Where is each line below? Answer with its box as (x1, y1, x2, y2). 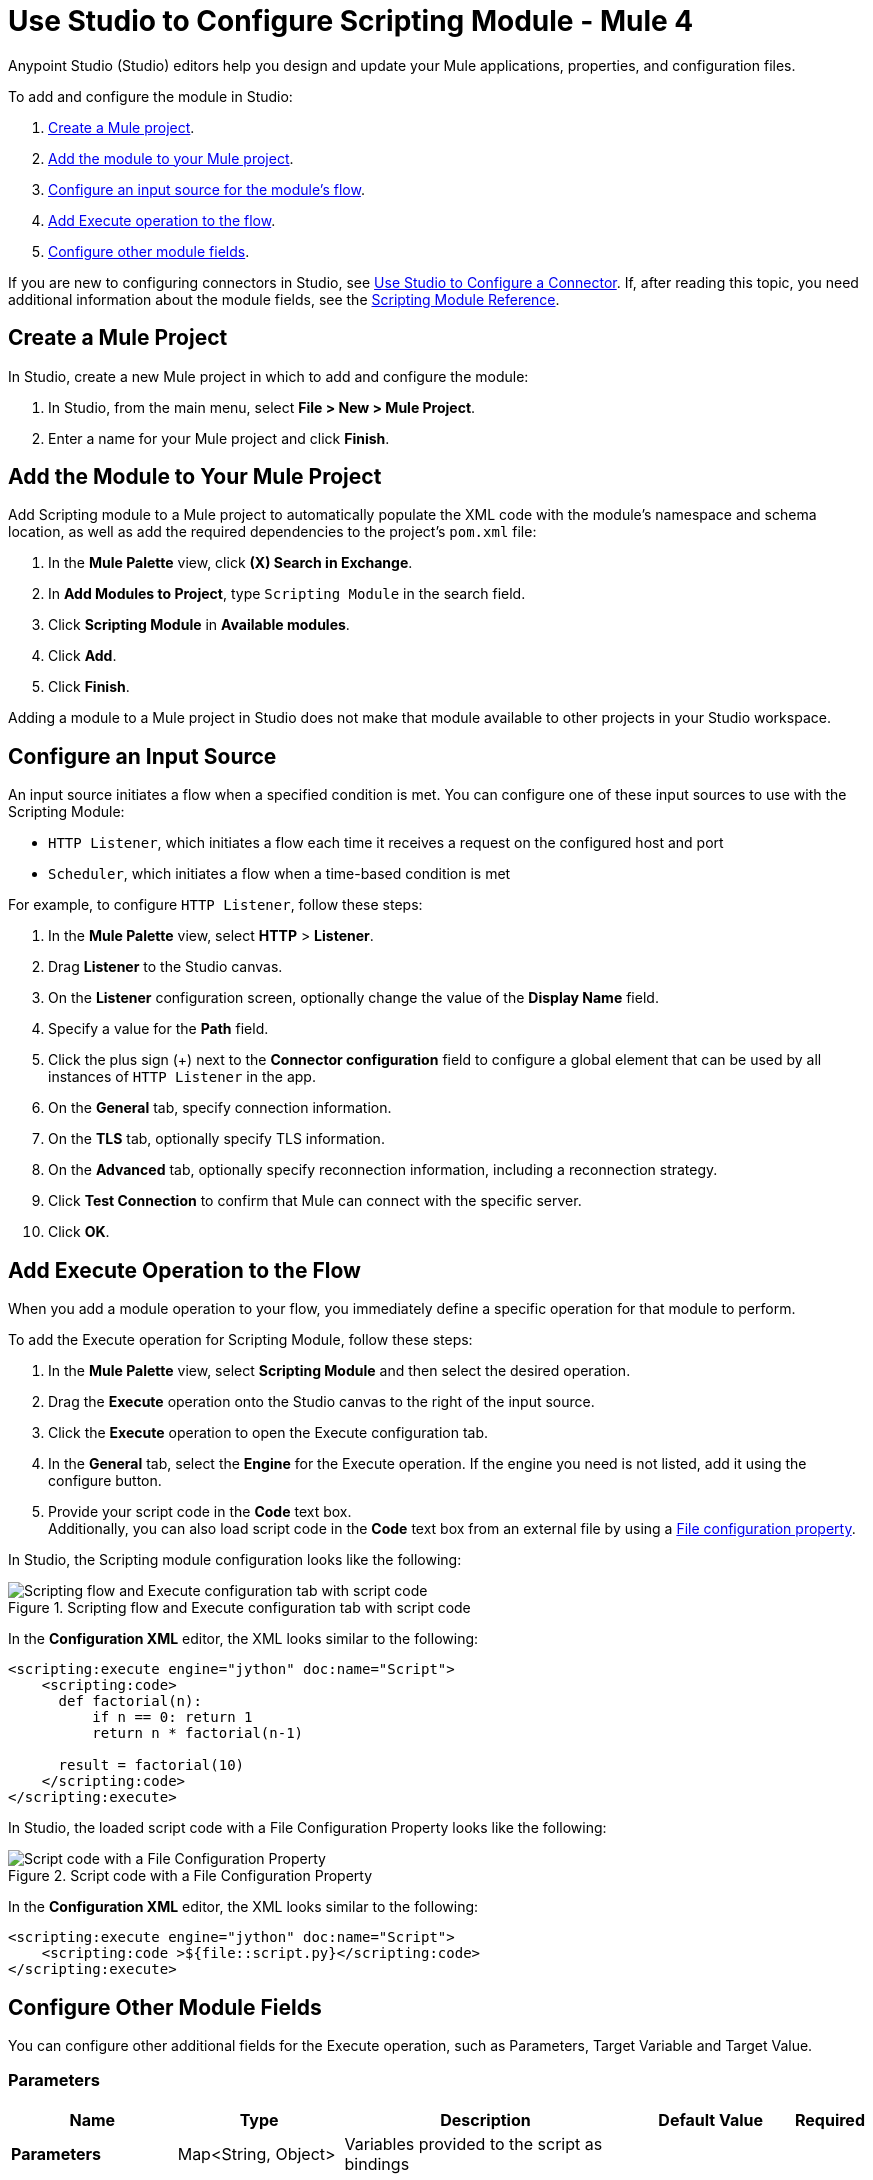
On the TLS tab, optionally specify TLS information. (48, 1130, 385, 1148)
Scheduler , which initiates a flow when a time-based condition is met (48, 865, 511, 883)
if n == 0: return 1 (92, 1709, 253, 1726)
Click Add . (48, 647, 117, 665)
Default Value (658, 2109, 764, 2130)
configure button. (48, 1472, 162, 1490)
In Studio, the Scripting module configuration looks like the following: (8, 1551, 462, 1569)
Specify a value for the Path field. (48, 1020, 269, 1038)
